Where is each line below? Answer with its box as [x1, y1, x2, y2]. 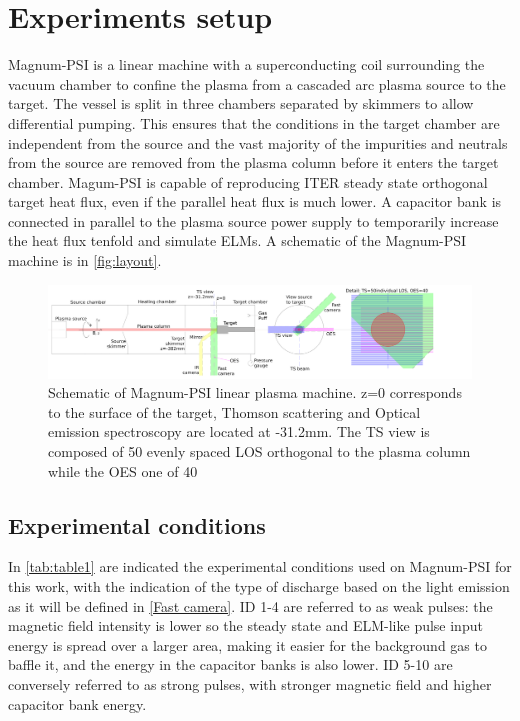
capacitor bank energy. [8, 693, 147, 714]
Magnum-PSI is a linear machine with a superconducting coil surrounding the [8, 54, 485, 75]
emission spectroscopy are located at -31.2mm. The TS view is [48, 421, 430, 442]
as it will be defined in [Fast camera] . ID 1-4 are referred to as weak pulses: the [8, 595, 493, 616]
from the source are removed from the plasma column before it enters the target [8, 152, 499, 173]
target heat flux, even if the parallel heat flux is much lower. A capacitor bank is [8, 191, 502, 212]
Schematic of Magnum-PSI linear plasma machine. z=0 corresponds [48, 382, 462, 403]
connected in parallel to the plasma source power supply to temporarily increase [8, 210, 499, 231]
